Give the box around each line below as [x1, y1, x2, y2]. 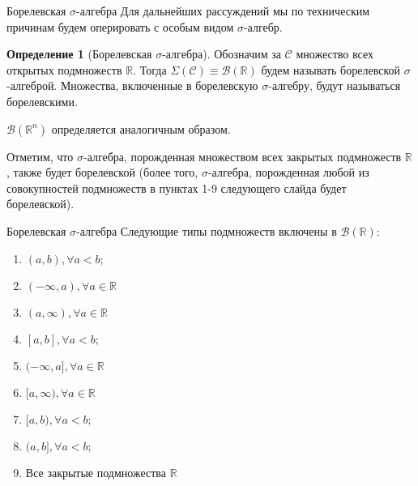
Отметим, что [6, 147, 74, 164]
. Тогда [133, 61, 167, 78]
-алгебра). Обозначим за [162, 45, 281, 62]
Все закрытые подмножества [25, 463, 166, 480]
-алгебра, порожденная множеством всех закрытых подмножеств [83, 147, 402, 164]
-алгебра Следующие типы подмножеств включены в [76, 222, 337, 239]
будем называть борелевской [261, 61, 400, 78]
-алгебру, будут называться [268, 77, 401, 94]
